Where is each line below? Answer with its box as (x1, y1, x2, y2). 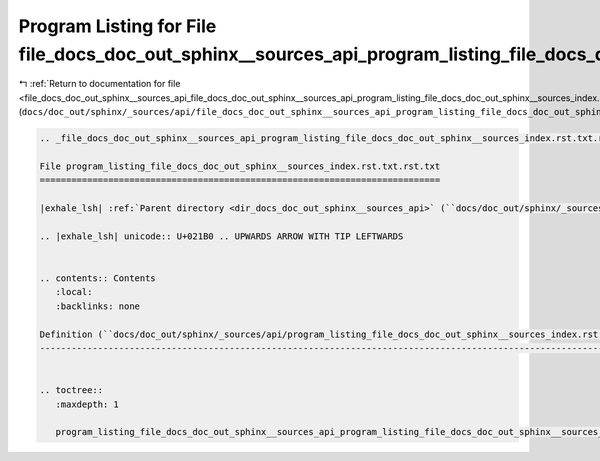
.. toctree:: (39, 385, 104, 396)
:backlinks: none (55, 300, 140, 312)
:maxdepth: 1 (55, 398, 120, 410)
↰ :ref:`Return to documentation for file (18, 78, 181, 90)
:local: (55, 286, 93, 298)
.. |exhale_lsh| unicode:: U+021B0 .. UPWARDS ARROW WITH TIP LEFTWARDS (39, 230, 404, 242)
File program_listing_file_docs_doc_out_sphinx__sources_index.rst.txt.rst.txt (39, 160, 441, 172)
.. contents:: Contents (39, 273, 157, 284)
